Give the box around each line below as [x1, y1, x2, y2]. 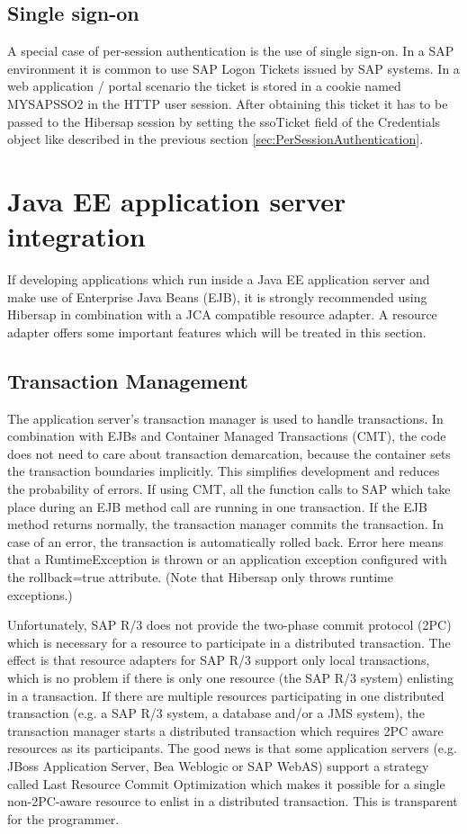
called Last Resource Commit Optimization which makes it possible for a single [7, 774, 445, 793]
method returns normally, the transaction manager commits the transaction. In [7, 515, 445, 534]
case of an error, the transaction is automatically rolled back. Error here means [7, 532, 444, 551]
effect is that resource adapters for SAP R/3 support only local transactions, [7, 650, 430, 669]
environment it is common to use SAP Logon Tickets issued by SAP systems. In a [7, 58, 460, 77]
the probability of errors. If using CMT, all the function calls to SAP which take [7, 480, 451, 498]
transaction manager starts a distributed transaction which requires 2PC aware [7, 721, 444, 740]
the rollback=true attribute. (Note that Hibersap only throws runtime [7, 568, 393, 586]
